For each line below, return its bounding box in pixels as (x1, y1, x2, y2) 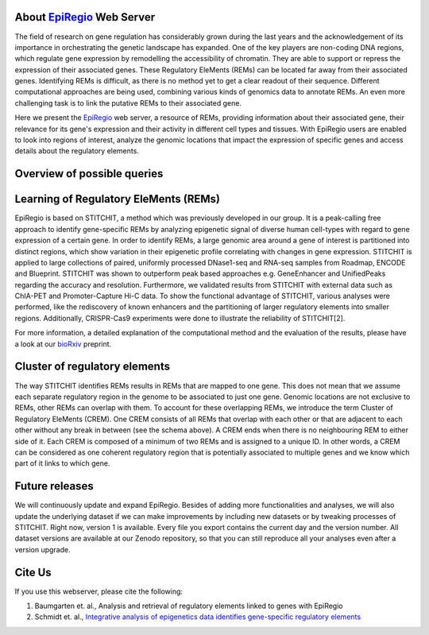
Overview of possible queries (14, 167, 164, 180)
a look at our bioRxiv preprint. (14, 339, 112, 349)
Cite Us (14, 565, 52, 579)
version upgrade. (14, 544, 71, 554)
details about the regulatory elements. (14, 146, 139, 156)
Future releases (14, 479, 95, 493)
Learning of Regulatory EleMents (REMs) (14, 192, 220, 206)
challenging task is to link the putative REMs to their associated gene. (14, 98, 242, 107)
